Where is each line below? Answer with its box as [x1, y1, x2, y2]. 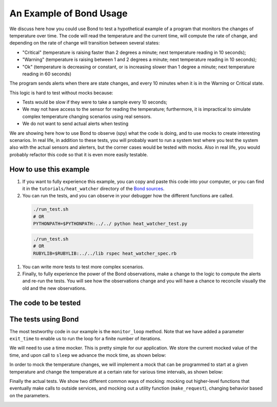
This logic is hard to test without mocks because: [9, 90, 113, 96]
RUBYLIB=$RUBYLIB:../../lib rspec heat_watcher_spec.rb [33, 250, 177, 256]
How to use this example [9, 165, 90, 174]
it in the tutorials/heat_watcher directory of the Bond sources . [22, 186, 165, 192]
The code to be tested [9, 298, 81, 307]
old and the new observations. [22, 285, 87, 291]
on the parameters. [9, 392, 50, 398]
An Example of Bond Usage [9, 8, 128, 19]
